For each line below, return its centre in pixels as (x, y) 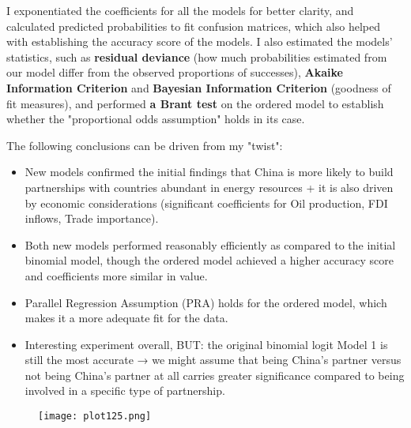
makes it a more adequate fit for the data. (126, 318)
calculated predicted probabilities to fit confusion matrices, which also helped (193, 26)
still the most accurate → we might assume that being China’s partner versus (213, 360)
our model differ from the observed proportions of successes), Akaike (175, 72)
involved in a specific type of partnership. (125, 390)
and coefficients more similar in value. (116, 275)
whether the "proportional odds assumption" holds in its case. (156, 119)
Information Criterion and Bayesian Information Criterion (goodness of (199, 87)
